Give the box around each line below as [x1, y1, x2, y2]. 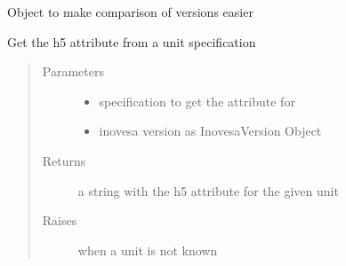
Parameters [42, 62, 104, 81]
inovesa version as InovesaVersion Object [99, 121, 322, 140]
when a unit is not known [77, 240, 218, 259]
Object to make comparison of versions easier [7, 3, 253, 20]
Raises [42, 211, 77, 230]
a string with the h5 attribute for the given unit [77, 181, 339, 199]
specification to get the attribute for [99, 91, 295, 110]
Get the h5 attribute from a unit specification [7, 32, 256, 51]
